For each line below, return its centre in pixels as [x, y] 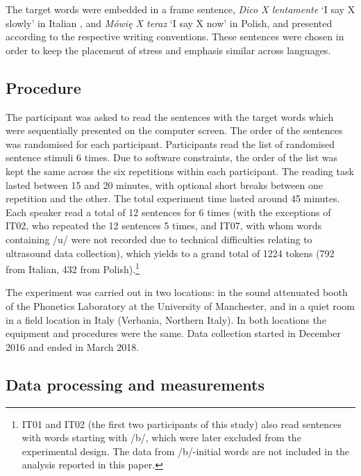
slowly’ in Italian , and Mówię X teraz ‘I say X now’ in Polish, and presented [169, 23]
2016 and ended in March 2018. [73, 346]
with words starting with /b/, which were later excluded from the [161, 437]
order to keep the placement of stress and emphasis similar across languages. [168, 50]
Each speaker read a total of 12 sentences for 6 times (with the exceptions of [168, 212]
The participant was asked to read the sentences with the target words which [170, 116]
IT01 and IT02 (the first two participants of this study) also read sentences [182, 424]
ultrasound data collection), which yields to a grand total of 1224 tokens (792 [170, 253]
